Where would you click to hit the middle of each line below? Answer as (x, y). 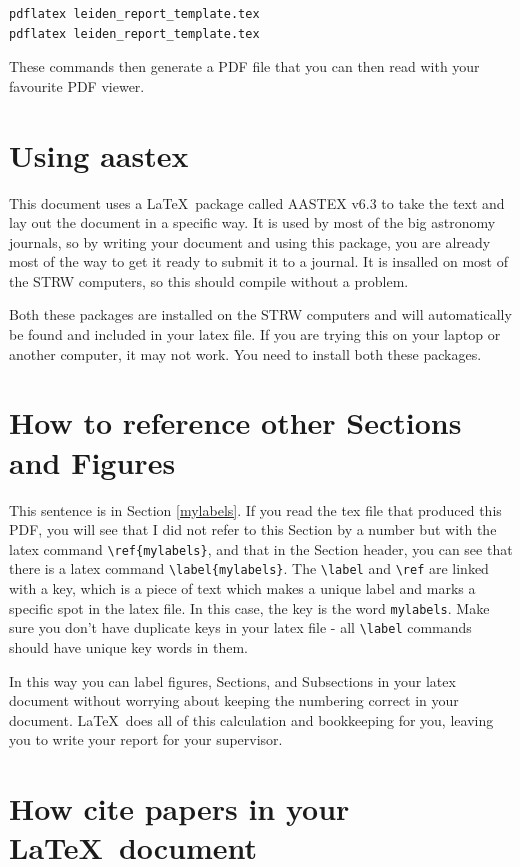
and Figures (92, 461)
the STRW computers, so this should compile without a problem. (209, 280)
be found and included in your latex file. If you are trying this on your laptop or (255, 334)
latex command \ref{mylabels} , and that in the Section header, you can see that (261, 548)
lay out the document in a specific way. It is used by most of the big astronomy (252, 222)
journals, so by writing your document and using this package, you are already (250, 241)
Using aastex (99, 154)
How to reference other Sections (235, 422)
